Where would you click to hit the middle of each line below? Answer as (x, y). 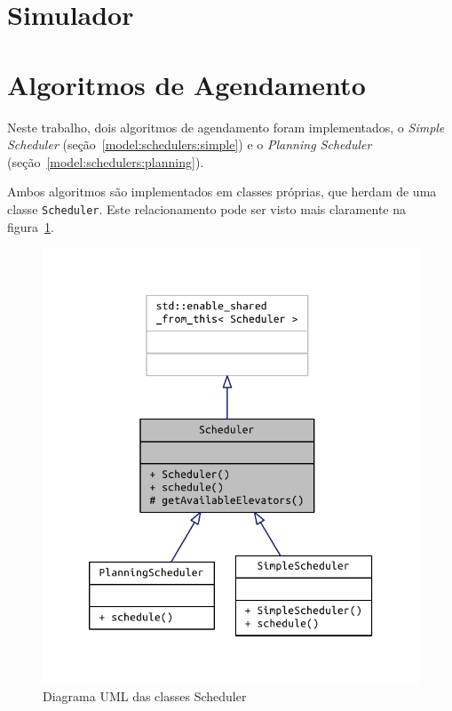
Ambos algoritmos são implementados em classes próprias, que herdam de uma (222, 192)
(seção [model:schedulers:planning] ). (106, 161)
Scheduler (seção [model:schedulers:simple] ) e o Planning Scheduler (190, 144)
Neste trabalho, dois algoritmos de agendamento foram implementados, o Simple (226, 127)
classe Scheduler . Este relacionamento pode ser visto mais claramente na (206, 208)
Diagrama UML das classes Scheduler (145, 695)
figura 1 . (31, 226)
